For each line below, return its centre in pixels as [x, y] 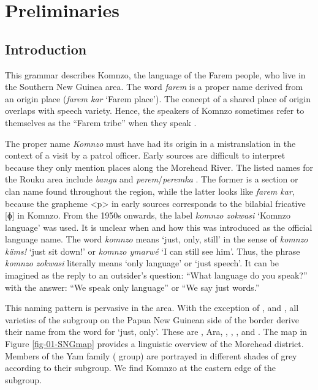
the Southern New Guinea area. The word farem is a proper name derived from [154, 87]
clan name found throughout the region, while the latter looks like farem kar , [150, 191]
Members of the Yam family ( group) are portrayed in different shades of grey [151, 355]
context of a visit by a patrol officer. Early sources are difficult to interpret [145, 155]
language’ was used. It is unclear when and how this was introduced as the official [159, 227]
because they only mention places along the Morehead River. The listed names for [159, 167]
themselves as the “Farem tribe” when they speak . [101, 122]
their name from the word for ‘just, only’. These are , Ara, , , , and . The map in [156, 332]
